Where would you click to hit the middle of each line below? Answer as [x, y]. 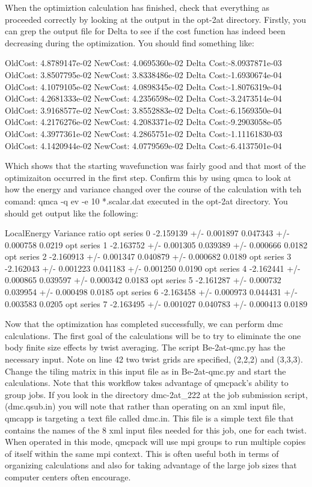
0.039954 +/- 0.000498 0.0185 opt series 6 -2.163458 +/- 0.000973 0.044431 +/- [151, 292]
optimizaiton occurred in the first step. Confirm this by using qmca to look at [148, 177]
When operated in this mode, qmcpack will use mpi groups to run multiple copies [155, 442]
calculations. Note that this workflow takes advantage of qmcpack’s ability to [147, 383]
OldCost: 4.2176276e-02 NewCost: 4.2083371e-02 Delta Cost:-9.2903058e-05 [143, 122]
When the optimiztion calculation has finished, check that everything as [137, 7]
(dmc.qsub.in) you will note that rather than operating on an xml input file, [145, 406]
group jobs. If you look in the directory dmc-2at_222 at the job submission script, [156, 394]
